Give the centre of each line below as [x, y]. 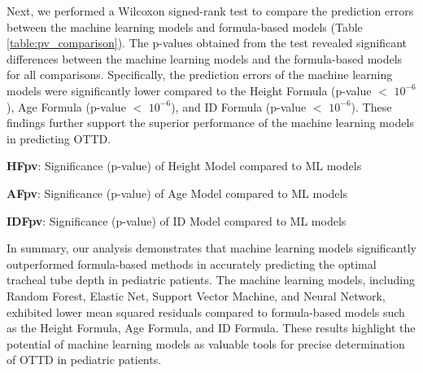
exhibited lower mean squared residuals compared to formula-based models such [206, 312]
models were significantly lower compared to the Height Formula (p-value [189, 90]
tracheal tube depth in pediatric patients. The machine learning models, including [211, 280]
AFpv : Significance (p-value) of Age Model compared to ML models [177, 193]
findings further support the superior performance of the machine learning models [210, 123]
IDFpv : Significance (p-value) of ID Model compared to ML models [177, 220]
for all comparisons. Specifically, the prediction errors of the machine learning [200, 75]
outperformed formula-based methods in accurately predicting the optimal [192, 263]
